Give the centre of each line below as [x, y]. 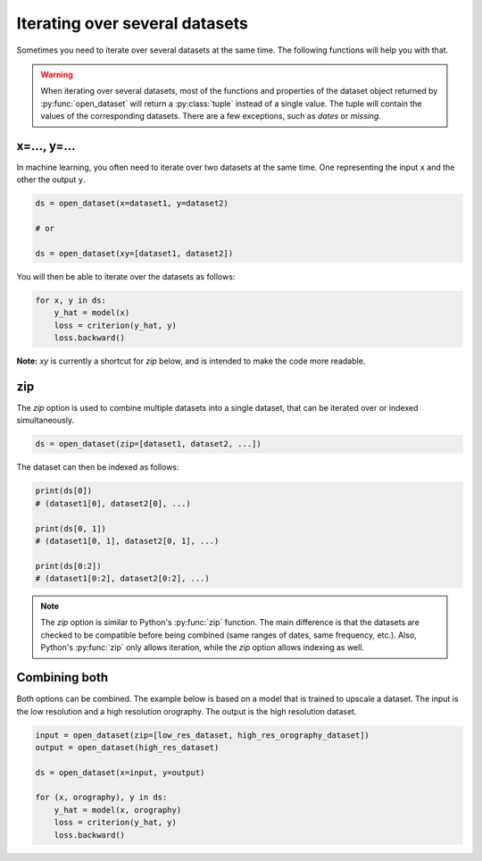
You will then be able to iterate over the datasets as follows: [126, 276]
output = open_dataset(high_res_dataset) [127, 747]
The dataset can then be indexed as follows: [98, 467]
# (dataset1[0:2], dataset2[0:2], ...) [122, 579]
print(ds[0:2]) [68, 566]
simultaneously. [46, 421]
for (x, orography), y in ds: [101, 798]
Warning [57, 74]
